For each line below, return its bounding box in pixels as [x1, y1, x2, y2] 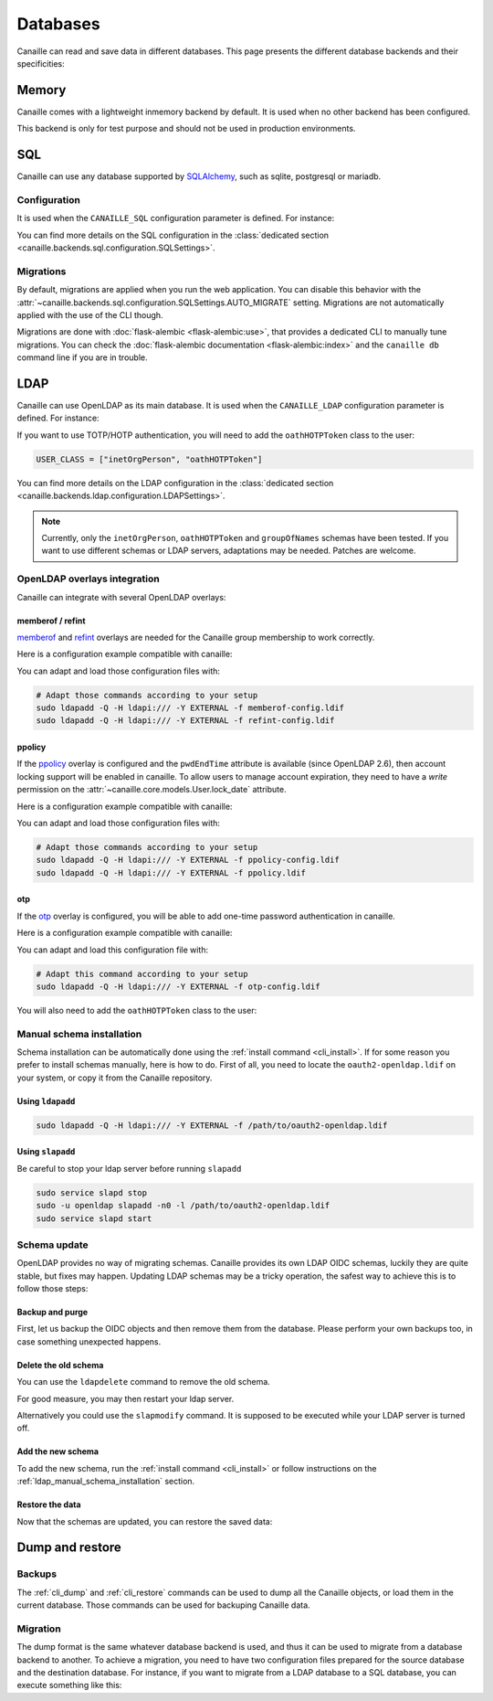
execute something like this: [16, 1680, 122, 1691]
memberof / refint [16, 615, 86, 626]
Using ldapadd [16, 1095, 76, 1106]
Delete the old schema [16, 1359, 104, 1370]
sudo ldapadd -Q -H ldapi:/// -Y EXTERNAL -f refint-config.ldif [36, 716, 335, 726]
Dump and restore [16, 1540, 122, 1556]
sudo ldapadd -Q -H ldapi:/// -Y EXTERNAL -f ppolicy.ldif [36, 867, 306, 877]
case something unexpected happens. [16, 1335, 162, 1347]
